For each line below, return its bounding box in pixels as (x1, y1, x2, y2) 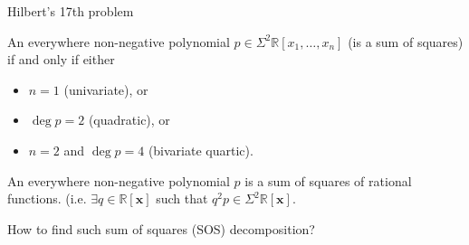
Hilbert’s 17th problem (7, 2, 134, 20)
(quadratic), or (88, 110, 170, 129)
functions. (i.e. (7, 189, 87, 208)
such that (156, 189, 208, 208)
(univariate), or (63, 80, 148, 99)
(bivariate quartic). (148, 140, 254, 159)
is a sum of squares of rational (244, 171, 412, 190)
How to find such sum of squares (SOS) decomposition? (7, 219, 315, 238)
